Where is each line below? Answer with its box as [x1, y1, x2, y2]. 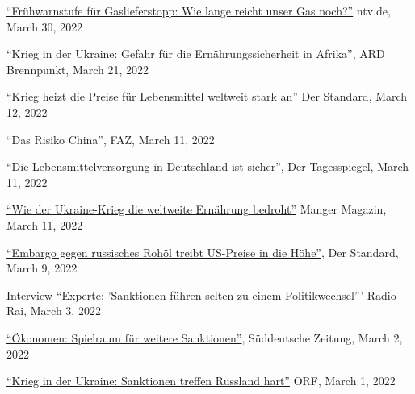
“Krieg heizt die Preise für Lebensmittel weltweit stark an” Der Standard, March [6, 88, 408, 105]
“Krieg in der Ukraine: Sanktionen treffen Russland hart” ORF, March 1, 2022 [6, 372, 396, 389]
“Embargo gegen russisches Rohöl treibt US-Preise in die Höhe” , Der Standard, [6, 243, 399, 260]
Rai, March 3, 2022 [6, 302, 101, 319]
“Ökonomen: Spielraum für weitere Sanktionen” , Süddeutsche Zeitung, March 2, [6, 329, 403, 346]
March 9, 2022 [6, 259, 78, 276]
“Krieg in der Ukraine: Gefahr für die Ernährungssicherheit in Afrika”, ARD [6, 45, 385, 62]
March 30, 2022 [6, 18, 83, 35]
